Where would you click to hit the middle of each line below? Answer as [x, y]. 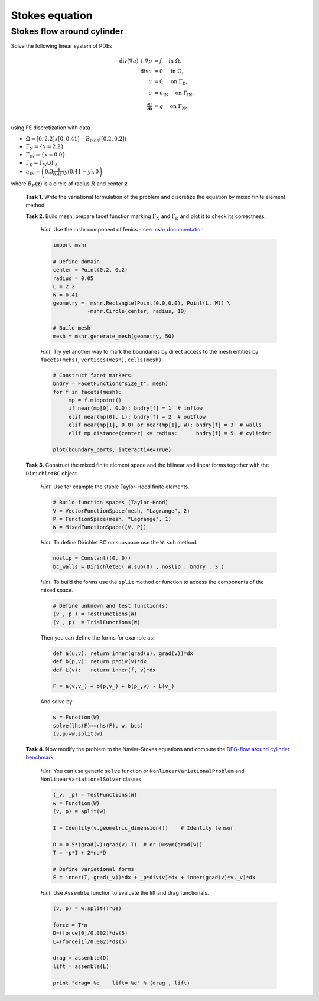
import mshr [70, 245]
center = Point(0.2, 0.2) [90, 270]
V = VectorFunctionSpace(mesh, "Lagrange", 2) [121, 511]
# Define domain [77, 262]
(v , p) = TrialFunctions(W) [97, 622]
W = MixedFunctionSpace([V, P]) [100, 527]
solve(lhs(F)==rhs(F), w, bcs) [98, 726]
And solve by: [57, 702]
